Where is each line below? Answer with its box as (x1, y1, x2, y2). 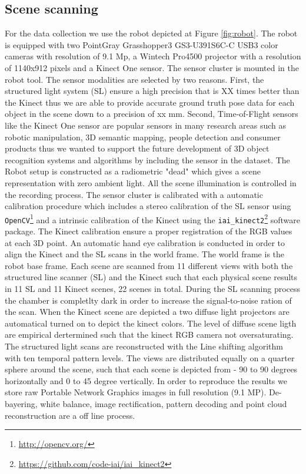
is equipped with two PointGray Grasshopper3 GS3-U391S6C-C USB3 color (5, 38, 278, 51)
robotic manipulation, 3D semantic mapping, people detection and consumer (5, 130, 281, 143)
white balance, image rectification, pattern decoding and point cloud (40, 397, 287, 409)
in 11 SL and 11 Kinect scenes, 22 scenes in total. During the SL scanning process (5, 282, 301, 294)
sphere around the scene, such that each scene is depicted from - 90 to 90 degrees (5, 363, 298, 375)
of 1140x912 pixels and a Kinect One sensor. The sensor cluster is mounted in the (5, 61, 299, 73)
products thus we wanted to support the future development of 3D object (5, 142, 270, 154)
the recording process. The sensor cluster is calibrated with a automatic (5, 188, 263, 200)
